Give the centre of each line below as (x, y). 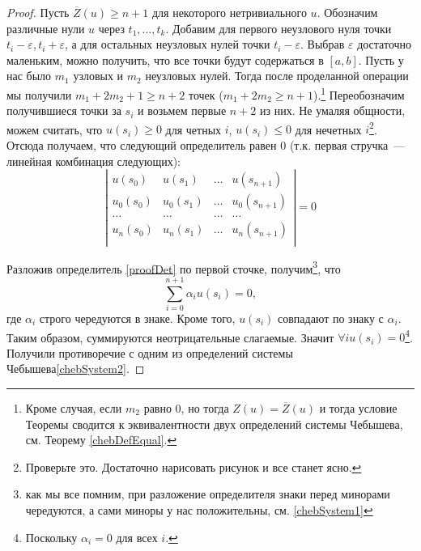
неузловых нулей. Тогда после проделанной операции (277, 76)
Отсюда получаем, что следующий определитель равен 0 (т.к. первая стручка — (206, 145)
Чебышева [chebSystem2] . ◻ (76, 369)
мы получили (39, 94)
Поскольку (51, 537)
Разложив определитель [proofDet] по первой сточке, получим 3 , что (174, 267)
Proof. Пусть (38, 12)
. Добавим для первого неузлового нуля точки (279, 28)
